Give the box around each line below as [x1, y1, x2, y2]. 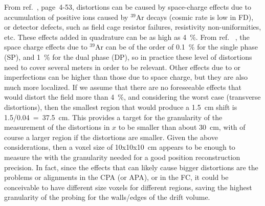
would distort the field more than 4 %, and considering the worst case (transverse [4, 91, 261, 102]
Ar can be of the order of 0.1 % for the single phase [95, 41, 258, 52]
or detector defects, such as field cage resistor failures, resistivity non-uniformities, [4, 21, 261, 32]
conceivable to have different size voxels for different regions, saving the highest [4, 181, 252, 192]
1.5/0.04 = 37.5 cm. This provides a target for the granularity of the [4, 111, 223, 122]
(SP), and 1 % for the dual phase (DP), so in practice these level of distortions [4, 51, 252, 62]
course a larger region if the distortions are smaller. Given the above [4, 131, 218, 142]
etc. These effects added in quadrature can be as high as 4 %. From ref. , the [4, 31, 250, 42]
